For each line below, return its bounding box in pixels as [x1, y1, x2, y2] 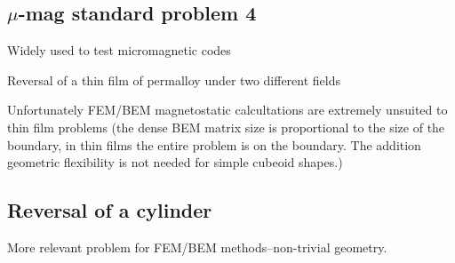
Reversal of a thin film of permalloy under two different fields [7, 70, 341, 89]
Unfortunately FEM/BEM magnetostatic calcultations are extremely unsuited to [7, 100, 448, 119]
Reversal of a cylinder [7, 196, 212, 224]
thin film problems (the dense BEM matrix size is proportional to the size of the [7, 117, 445, 136]
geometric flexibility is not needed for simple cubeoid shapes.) [7, 153, 343, 171]
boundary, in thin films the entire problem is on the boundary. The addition [7, 135, 421, 154]
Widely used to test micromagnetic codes [7, 41, 231, 60]
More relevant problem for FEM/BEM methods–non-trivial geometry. [7, 237, 387, 256]
